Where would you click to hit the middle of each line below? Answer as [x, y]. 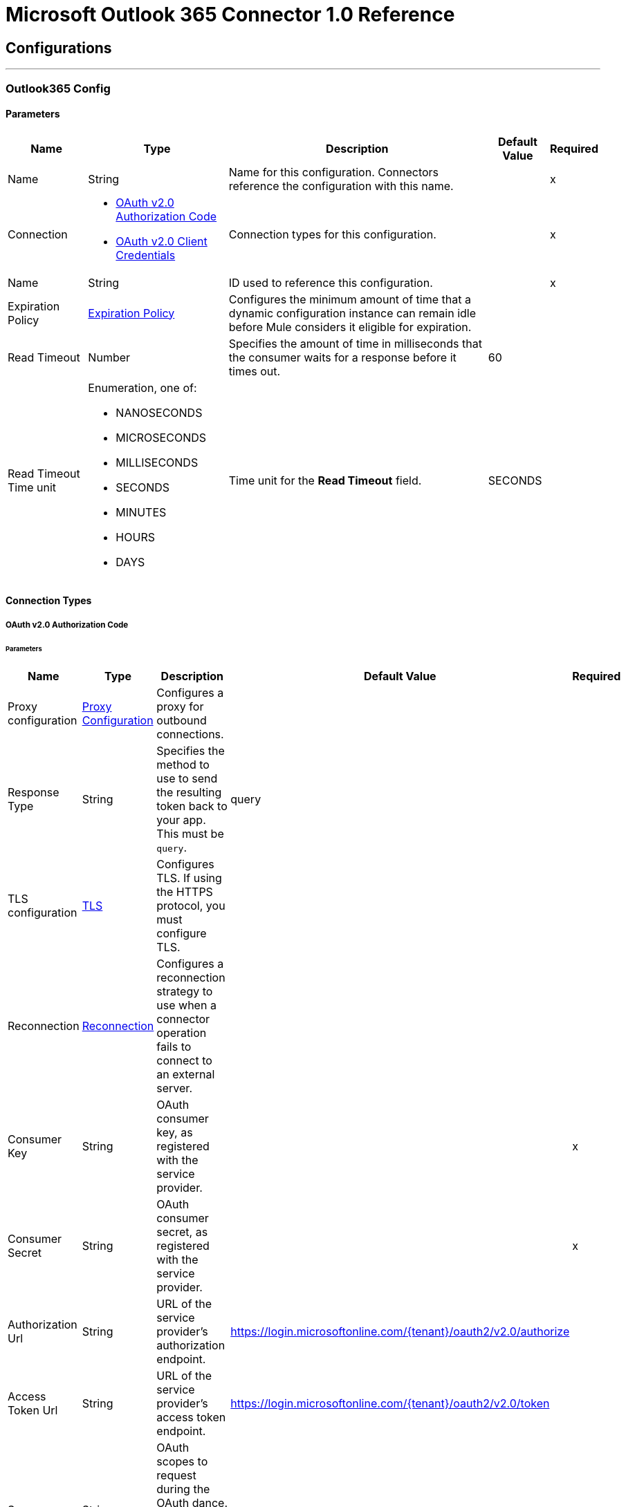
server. [174, 1088]
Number [109, 357]
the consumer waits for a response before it [342, 357]
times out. [255, 371]
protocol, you [191, 906]
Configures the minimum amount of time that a [350, 299]
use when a [186, 1005]
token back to [192, 806]
